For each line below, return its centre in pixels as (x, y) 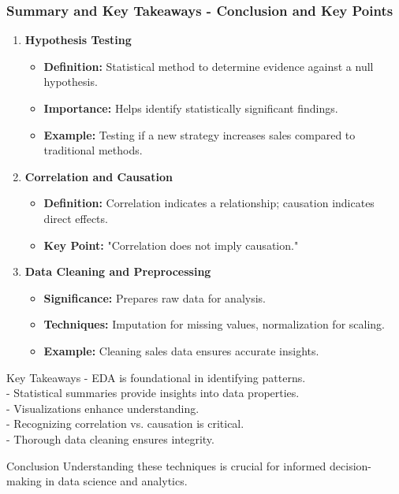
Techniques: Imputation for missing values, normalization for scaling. (214, 324)
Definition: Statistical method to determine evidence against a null (209, 66)
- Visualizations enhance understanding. (103, 408)
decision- (351, 465)
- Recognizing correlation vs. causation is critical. (125, 423)
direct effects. (76, 218)
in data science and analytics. (116, 481)
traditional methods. (93, 150)
